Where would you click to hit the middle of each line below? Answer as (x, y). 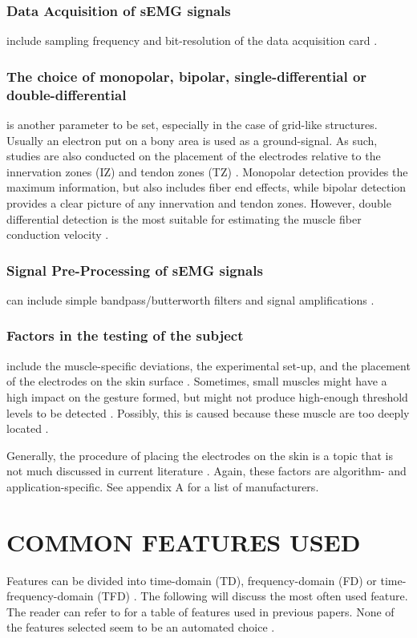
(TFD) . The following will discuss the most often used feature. (253, 596)
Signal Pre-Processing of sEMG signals (135, 270)
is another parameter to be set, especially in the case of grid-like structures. (192, 124)
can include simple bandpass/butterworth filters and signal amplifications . (190, 299)
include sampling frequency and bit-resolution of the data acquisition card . (192, 40)
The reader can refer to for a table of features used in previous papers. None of (200, 611)
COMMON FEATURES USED (184, 541)
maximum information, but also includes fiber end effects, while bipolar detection (206, 187)
